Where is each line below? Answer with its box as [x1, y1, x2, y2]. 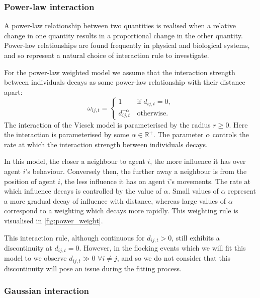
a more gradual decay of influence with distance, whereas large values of [4, 195, 226, 206]
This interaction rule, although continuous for [4, 232, 145, 243]
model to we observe [4, 253, 67, 263]
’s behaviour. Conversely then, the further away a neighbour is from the [25, 166, 247, 176]
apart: [4, 86, 23, 97]
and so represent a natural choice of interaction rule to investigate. [4, 50, 209, 60]
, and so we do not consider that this [117, 253, 231, 263]
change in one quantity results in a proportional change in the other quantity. [4, 30, 243, 40]
